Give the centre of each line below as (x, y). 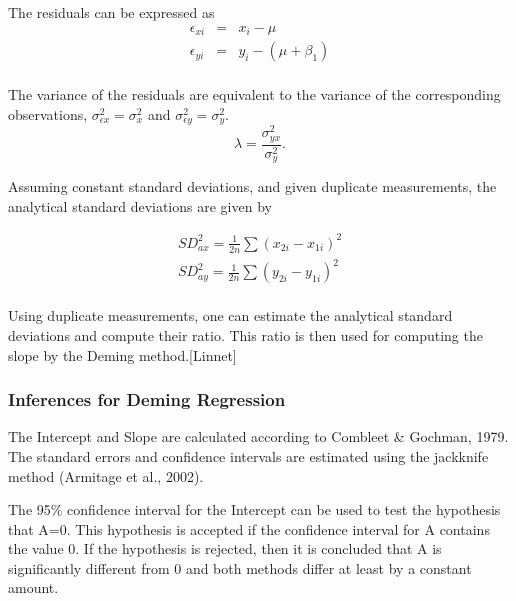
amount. (33, 587)
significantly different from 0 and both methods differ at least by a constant (240, 567)
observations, (48, 113)
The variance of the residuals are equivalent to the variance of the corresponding (254, 94)
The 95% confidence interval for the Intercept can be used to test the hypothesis (254, 509)
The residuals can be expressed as (111, 12)
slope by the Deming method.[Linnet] (122, 354)
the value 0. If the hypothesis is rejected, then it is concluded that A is (225, 548)
